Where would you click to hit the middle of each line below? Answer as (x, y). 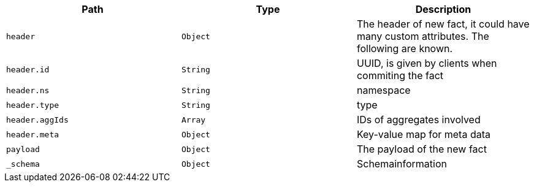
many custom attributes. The (423, 36)
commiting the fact (400, 75)
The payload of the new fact (421, 149)
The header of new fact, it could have (443, 24)
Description (443, 9)
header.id (28, 69)
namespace (383, 90)
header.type (33, 105)
